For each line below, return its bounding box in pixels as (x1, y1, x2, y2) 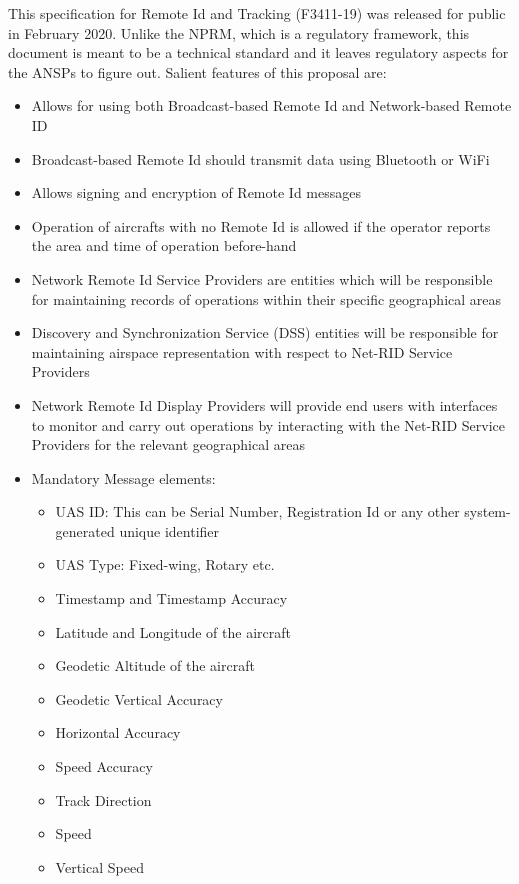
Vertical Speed (55, 856, 144, 877)
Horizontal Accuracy (55, 722, 181, 743)
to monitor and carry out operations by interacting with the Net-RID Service (31, 414, 506, 435)
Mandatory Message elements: (31, 467, 216, 488)
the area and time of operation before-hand (31, 235, 297, 256)
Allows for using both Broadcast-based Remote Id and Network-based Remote (31, 95, 512, 116)
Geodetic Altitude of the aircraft (55, 655, 255, 676)
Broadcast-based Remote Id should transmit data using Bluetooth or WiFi (31, 148, 490, 169)
